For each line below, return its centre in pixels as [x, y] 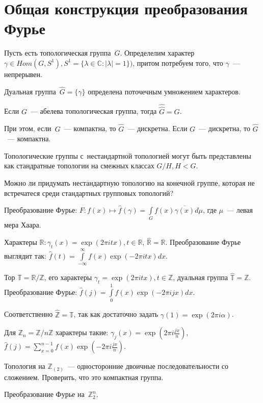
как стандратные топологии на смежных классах [79, 166]
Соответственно [29, 314]
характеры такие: [82, 332]
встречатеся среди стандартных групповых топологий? [89, 193]
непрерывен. [23, 74]
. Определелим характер [157, 53]
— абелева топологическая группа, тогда [94, 111]
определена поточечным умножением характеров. [164, 91]
